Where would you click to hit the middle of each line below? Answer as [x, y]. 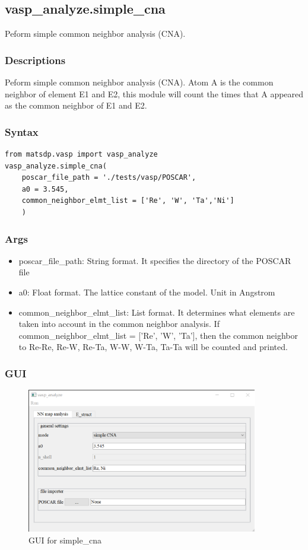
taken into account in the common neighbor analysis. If [119, 324]
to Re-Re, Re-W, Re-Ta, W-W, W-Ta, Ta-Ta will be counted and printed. [153, 347]
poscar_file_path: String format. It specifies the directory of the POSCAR [155, 260]
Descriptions [35, 60]
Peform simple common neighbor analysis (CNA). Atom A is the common [139, 82]
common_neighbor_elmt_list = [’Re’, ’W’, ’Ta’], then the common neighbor [158, 335]
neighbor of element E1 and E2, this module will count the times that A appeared [154, 93]
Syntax [22, 131]
